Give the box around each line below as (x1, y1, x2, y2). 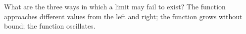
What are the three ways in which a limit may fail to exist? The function (4, 1, 226, 11)
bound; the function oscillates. (4, 21, 96, 31)
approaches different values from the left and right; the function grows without (4, 11, 243, 21)
